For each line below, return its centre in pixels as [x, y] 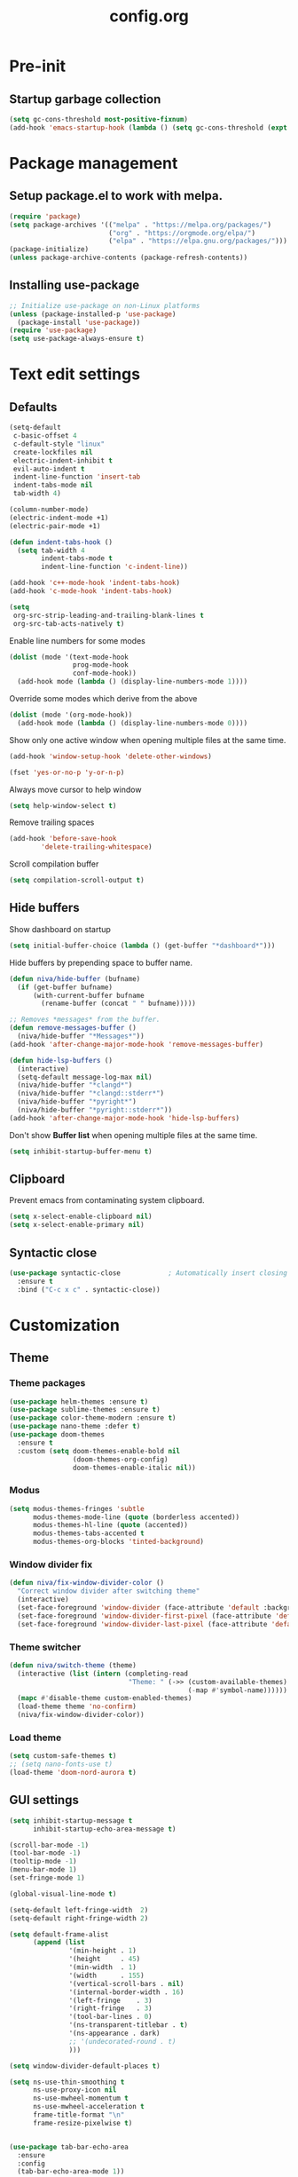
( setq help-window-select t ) [63, 805]
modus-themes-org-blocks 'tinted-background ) [118, 1542]
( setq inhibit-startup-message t [71, 1821]
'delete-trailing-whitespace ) [97, 847]
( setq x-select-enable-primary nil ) [77, 1225]
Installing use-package [74, 285]
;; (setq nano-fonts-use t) [61, 1764]
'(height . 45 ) [105, 1959]
